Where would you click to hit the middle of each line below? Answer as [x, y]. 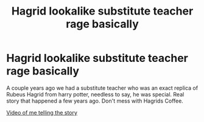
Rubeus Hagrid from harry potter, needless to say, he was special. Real [95, 94]
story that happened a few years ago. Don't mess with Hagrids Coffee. [95, 101]
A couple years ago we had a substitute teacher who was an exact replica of [102, 88]
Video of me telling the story [42, 112]
